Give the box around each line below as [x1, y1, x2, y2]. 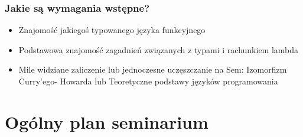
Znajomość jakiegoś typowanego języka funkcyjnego [18, 24, 206, 36]
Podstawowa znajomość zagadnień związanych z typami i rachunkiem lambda [18, 43, 299, 56]
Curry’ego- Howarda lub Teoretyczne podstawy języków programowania [18, 75, 278, 87]
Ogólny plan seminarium [5, 109, 208, 133]
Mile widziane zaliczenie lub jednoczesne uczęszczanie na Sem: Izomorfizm [18, 63, 287, 76]
